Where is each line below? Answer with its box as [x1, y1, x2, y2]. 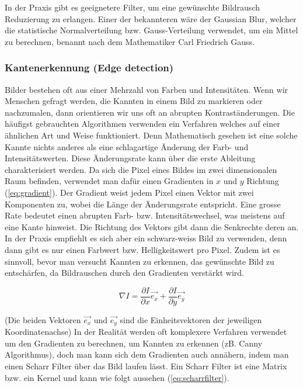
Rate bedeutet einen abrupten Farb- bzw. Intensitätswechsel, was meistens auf [5, 209, 285, 221]
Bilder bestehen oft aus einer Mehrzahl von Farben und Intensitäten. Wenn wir [5, 83, 288, 95]
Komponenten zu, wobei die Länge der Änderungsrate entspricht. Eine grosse [5, 198, 281, 210]
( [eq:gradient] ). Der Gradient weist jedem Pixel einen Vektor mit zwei [5, 186, 254, 198]
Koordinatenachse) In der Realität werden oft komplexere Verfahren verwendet [5, 325, 287, 338]
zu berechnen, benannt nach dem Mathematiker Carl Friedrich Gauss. [5, 35, 255, 47]
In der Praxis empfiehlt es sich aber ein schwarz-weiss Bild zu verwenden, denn [5, 232, 287, 244]
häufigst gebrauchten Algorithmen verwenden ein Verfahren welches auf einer [5, 117, 280, 130]
